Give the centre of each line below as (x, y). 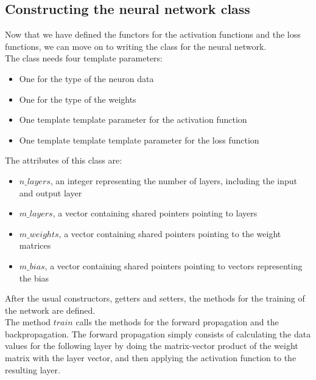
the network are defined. (50, 310)
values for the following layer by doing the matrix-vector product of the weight (152, 346)
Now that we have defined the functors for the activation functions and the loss (153, 34)
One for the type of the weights (78, 99)
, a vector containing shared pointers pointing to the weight (170, 233)
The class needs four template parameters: (84, 58)
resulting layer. (33, 369)
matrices (35, 245)
